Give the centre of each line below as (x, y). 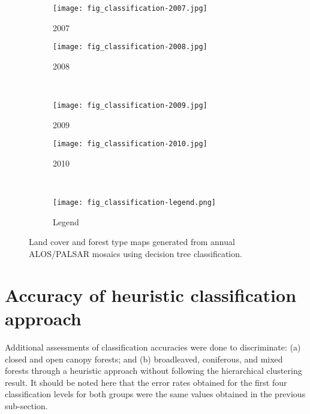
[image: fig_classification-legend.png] (135, 203)
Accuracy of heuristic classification (151, 294)
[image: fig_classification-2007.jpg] (130, 8)
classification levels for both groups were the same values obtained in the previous (155, 394)
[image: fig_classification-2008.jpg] (130, 47)
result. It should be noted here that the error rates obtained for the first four (146, 382)
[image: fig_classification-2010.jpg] (130, 144)
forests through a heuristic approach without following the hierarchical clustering (154, 371)
